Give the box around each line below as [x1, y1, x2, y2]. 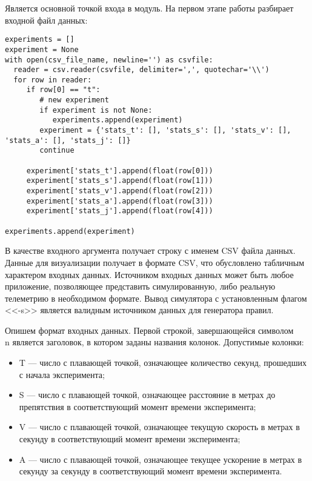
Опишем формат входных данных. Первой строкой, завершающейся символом [5, 323, 294, 336]
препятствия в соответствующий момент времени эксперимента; [19, 400, 256, 413]
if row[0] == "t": [26, 85, 101, 95]
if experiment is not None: [39, 105, 153, 114]
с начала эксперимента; [19, 368, 105, 380]
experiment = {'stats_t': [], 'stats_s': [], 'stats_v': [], [39, 126, 291, 135]
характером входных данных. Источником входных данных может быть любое [5, 268, 294, 280]
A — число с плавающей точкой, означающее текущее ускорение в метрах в [19, 453, 302, 465]
